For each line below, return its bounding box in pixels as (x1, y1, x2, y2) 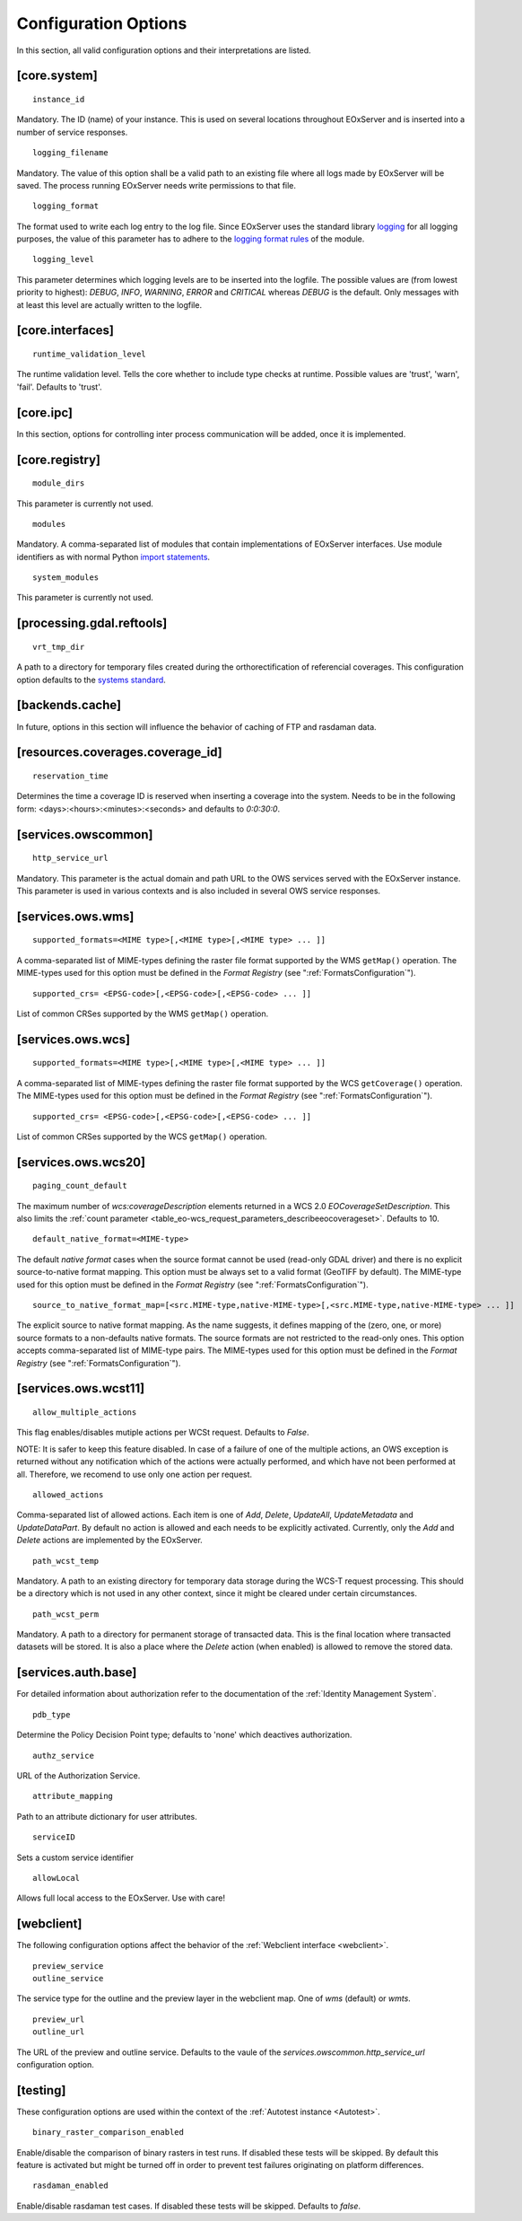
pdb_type (32, 1709, 71, 1719)
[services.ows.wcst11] (16, 1381, 145, 1396)
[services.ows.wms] (16, 909, 135, 924)
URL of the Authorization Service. (16, 1769, 141, 1781)
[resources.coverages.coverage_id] (16, 745, 223, 760)
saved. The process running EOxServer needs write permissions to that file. (16, 180, 296, 190)
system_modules (32, 573, 100, 583)
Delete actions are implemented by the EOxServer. (16, 1535, 204, 1546)
